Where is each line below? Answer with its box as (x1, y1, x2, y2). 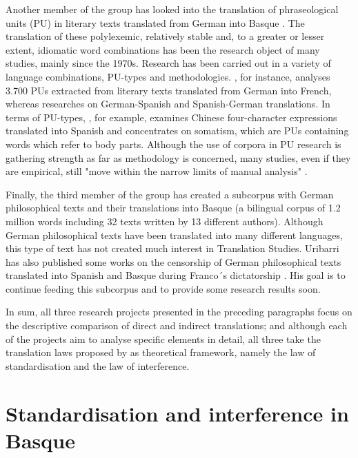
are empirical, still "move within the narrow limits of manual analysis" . (6, 164, 308, 178)
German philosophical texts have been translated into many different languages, (6, 227, 343, 242)
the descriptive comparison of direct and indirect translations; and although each (6, 318, 348, 333)
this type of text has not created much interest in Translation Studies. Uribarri (6, 241, 339, 256)
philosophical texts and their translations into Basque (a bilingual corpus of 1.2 (6, 200, 341, 215)
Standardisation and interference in (6, 399, 349, 427)
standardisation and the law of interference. (6, 358, 190, 373)
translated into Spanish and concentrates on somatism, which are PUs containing (6, 123, 349, 138)
